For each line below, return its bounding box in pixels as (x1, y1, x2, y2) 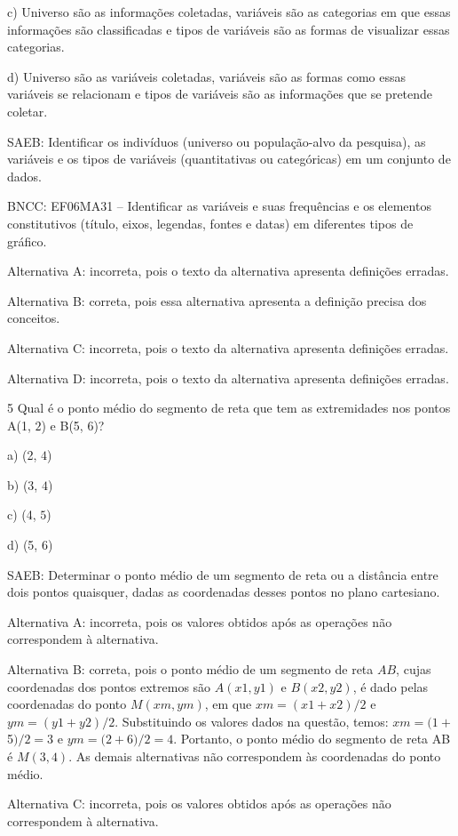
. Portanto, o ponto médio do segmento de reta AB (173, 729, 451, 748)
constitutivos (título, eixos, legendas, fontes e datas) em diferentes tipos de (7, 213, 414, 232)
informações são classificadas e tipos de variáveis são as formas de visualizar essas (7, 20, 450, 38)
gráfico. (7, 231, 47, 250)
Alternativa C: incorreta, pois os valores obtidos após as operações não (7, 794, 391, 813)
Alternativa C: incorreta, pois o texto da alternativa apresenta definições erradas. (7, 338, 449, 357)
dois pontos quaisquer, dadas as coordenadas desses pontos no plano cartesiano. (7, 583, 440, 601)
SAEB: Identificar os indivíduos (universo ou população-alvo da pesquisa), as (7, 132, 426, 150)
